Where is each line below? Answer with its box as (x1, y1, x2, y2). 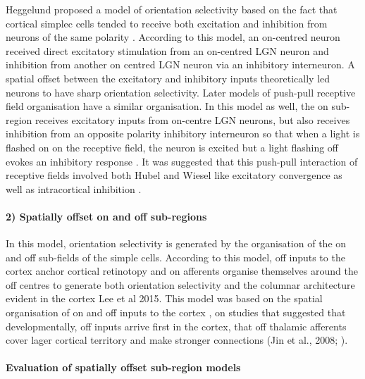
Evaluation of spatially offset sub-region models (6, 360, 241, 375)
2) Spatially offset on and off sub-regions (6, 209, 207, 223)
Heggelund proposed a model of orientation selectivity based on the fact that (6, 2, 338, 16)
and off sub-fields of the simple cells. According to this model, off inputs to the (6, 249, 345, 264)
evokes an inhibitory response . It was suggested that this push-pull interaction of (6, 154, 358, 168)
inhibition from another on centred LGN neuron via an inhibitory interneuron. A (6, 57, 355, 72)
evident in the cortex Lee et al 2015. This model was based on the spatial (6, 291, 323, 306)
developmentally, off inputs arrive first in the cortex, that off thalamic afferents (6, 318, 347, 333)
